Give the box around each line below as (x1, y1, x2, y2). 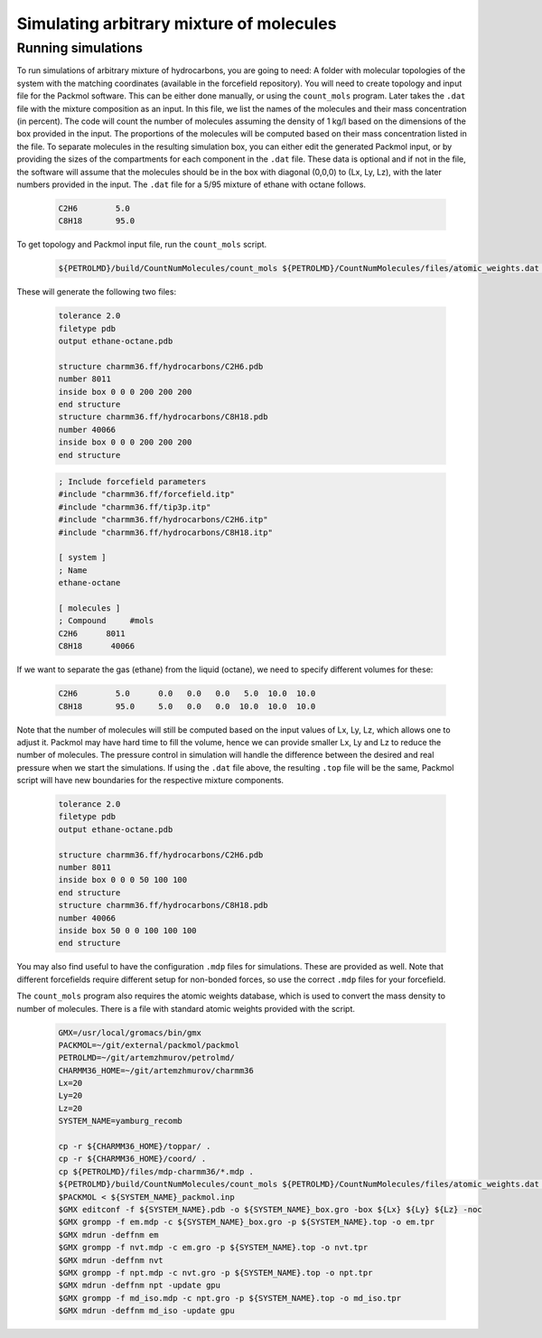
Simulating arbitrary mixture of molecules (16, 14, 337, 33)
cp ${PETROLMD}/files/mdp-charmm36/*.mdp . (58, 1166, 255, 1176)
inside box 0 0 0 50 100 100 (58, 875, 188, 885)
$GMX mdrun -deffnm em (58, 1230, 159, 1240)
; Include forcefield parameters (58, 477, 207, 487)
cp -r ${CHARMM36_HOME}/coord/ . (58, 1154, 207, 1165)
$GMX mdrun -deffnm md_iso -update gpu (58, 1305, 235, 1316)
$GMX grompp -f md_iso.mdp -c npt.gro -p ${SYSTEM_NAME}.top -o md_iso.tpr (58, 1293, 402, 1303)
